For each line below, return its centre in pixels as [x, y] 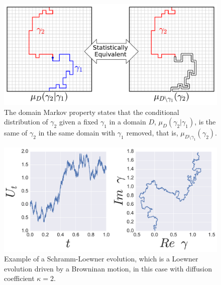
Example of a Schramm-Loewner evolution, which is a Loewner [101, 259]
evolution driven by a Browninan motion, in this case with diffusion [108, 268]
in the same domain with [77, 133]
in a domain [128, 122]
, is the [205, 122]
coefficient [19, 278]
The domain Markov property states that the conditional [92, 112]
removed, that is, [152, 133]
